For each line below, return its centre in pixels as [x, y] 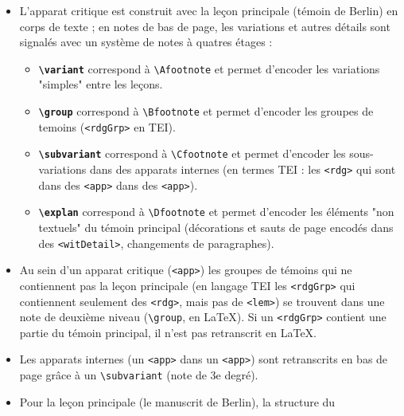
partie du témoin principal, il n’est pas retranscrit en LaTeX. [168, 332]
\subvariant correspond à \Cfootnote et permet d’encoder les [192, 153]
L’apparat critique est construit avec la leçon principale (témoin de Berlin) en [209, 10]
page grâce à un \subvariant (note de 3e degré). [139, 375]
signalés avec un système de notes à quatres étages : [146, 42]
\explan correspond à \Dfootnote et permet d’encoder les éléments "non [216, 212]
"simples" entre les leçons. [101, 84]
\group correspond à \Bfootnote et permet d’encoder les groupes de [206, 111]
